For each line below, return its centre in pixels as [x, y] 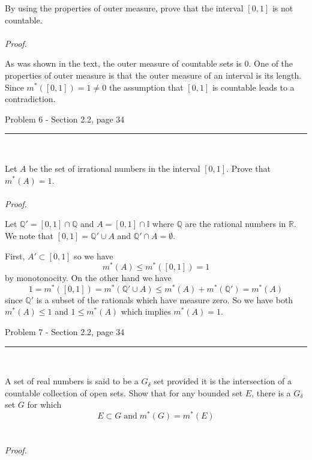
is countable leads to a [253, 87]
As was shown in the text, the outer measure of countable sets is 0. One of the [149, 63]
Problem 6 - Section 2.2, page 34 [65, 119]
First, [15, 256]
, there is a [271, 392]
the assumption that [146, 87]
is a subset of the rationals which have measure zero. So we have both [165, 299]
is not [283, 8]
